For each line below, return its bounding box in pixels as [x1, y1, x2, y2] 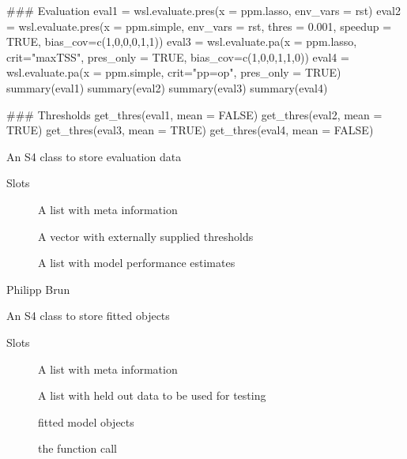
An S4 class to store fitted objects [6, 307, 170, 324]
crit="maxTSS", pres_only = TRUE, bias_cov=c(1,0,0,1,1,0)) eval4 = [6, 48, 349, 65]
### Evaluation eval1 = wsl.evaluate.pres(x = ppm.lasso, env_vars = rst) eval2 [6, 2, 401, 18]
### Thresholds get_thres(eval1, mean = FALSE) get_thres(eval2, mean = [6, 106, 383, 122]
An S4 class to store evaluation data [6, 148, 182, 164]
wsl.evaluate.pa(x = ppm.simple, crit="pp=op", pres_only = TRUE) [6, 64, 341, 81]
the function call [38, 440, 117, 457]
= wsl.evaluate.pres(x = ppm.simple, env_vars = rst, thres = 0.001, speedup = [6, 17, 392, 34]
